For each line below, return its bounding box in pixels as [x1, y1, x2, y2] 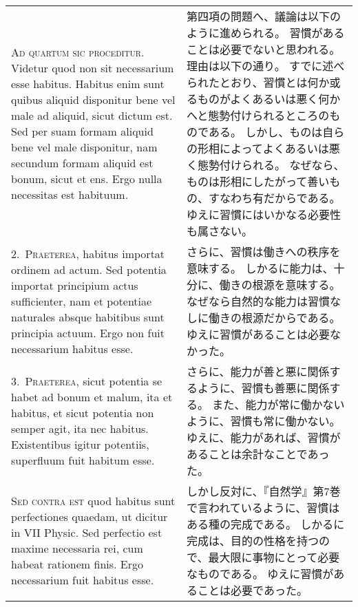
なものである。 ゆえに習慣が [187, 566, 334, 582]
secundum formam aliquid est [11, 155, 154, 171]
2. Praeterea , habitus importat [11, 245, 165, 262]
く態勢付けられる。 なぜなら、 [187, 157, 345, 173]
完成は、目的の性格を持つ [187, 533, 319, 549]
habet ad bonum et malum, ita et [11, 389, 173, 405]
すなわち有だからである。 [209, 190, 341, 206]
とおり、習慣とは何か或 [220, 74, 341, 90]
